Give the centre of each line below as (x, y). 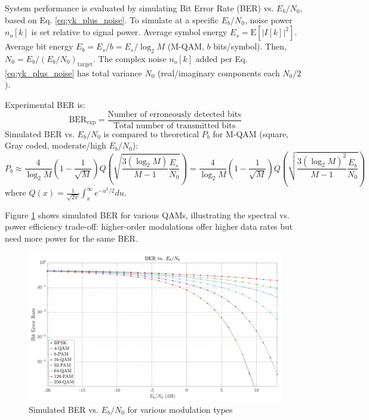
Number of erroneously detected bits (174, 114)
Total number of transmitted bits (174, 126)
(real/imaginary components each (219, 72)
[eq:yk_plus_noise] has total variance (73, 72)
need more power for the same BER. (71, 238)
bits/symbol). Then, (250, 46)
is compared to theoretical (151, 133)
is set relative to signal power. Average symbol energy (129, 32)
